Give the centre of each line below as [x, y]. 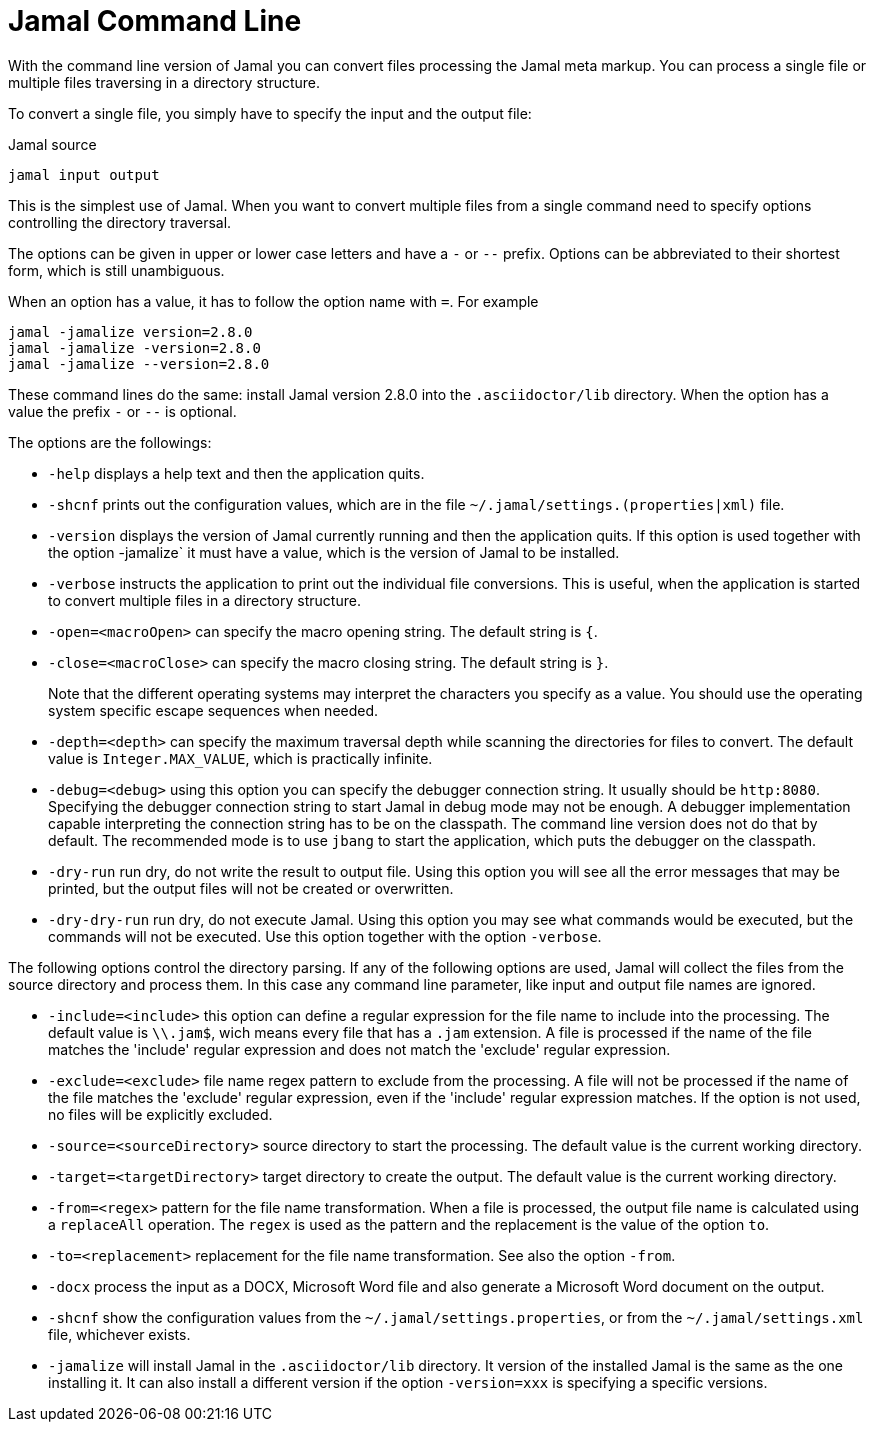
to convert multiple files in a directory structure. [204, 600]
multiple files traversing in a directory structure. [164, 82]
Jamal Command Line [155, 21]
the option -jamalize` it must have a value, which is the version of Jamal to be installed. [334, 552]
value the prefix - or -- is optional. [122, 411]
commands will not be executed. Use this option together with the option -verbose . [325, 936]
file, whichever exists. [119, 1334]
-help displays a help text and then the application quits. [236, 473]
